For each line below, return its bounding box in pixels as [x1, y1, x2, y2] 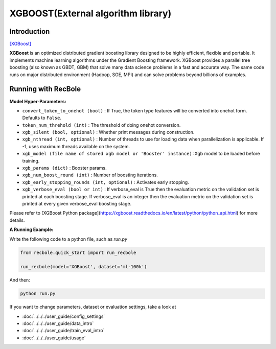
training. [22, 157, 40, 164]
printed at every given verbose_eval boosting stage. [22, 201, 132, 206]
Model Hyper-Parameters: [9, 98, 66, 104]
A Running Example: [9, 226, 54, 232]
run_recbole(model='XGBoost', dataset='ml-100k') [20, 264, 147, 270]
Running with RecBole [9, 85, 81, 94]
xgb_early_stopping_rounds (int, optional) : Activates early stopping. [22, 179, 189, 185]
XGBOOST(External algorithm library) [9, 8, 172, 19]
